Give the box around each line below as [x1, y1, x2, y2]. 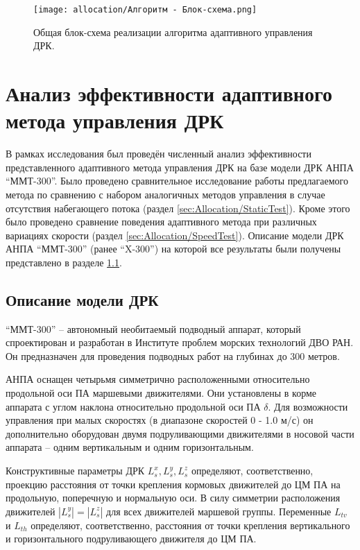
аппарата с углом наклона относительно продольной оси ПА [6, 399, 261, 413]
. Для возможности [268, 399, 348, 413]
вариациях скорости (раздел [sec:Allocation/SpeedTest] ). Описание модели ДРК [6, 227, 344, 242]
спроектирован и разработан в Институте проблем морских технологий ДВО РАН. [6, 335, 354, 350]
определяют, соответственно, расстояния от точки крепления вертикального [31, 517, 350, 532]
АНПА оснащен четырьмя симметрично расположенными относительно [6, 372, 310, 386]
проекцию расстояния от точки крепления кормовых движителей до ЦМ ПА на [6, 476, 341, 491]
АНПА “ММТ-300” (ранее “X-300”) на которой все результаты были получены [6, 241, 341, 256]
